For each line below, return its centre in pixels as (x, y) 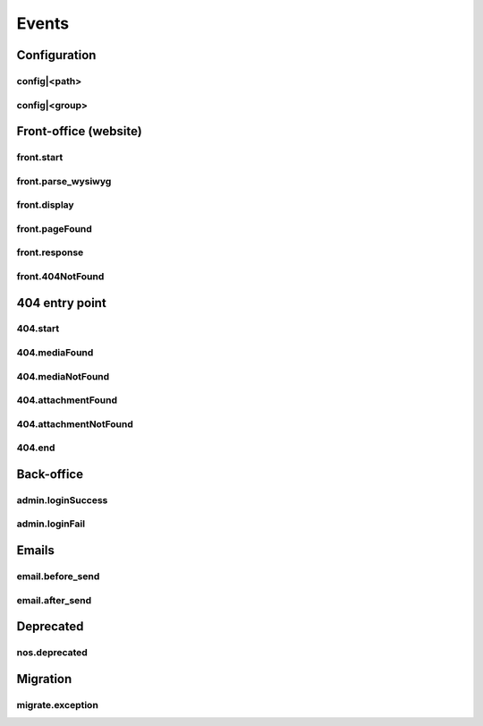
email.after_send (54, 600)
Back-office (50, 474)
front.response (50, 252)
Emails (36, 551)
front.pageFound (55, 228)
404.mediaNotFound (63, 376)
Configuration (56, 55)
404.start (38, 329)
